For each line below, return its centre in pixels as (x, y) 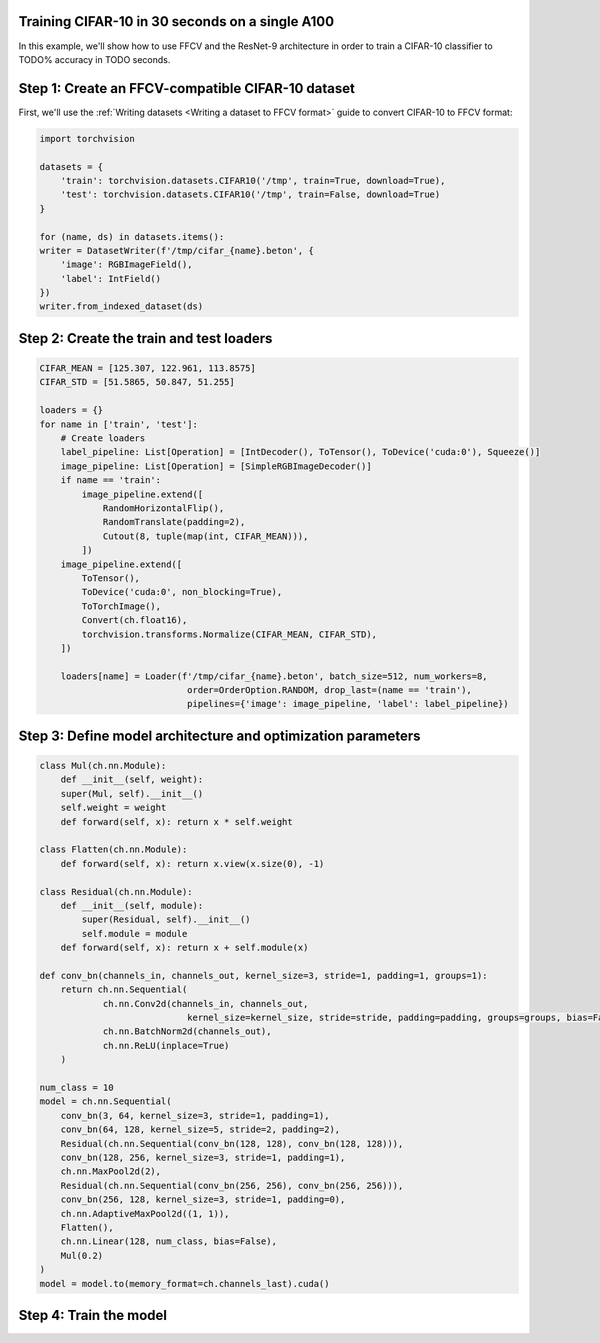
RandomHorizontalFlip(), (163, 508)
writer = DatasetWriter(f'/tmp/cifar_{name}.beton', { (176, 250)
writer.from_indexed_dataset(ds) (121, 306)
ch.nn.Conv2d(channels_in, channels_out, (205, 1003)
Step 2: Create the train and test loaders (145, 338)
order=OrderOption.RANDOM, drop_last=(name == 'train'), (329, 690)
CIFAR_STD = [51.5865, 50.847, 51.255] (137, 382)
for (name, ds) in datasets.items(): (132, 236)
